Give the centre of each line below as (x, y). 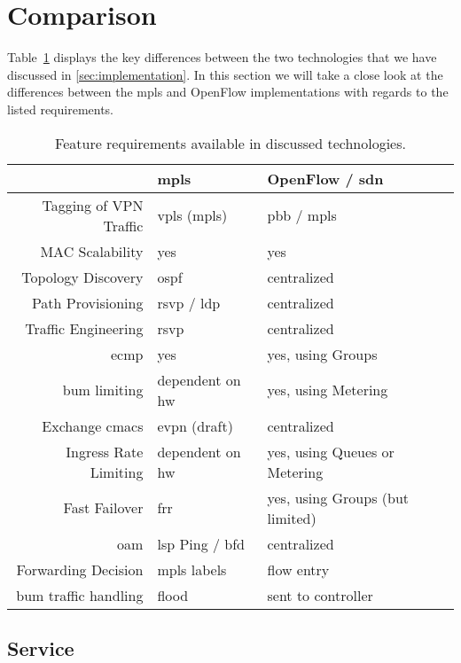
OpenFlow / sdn (325, 178)
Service (41, 647)
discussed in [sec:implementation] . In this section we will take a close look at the (225, 74)
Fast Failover (103, 507)
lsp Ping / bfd (201, 543)
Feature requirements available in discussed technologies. (230, 143)
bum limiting (103, 390)
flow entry (298, 569)
